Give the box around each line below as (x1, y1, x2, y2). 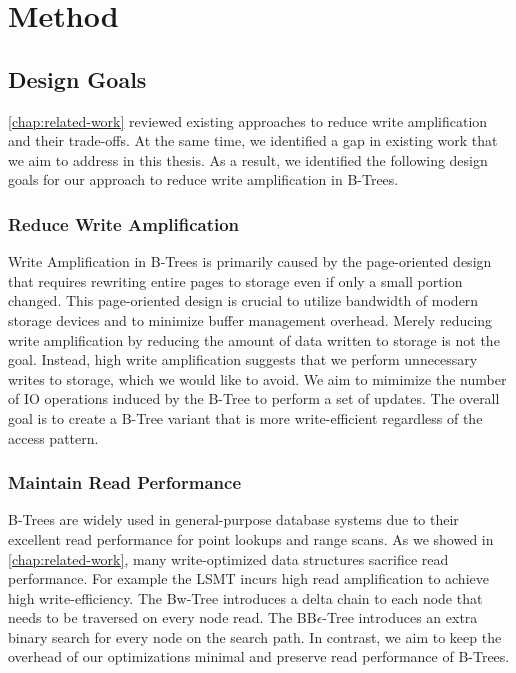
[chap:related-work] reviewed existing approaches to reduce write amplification (8, 110, 488, 131)
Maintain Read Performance (8, 470, 242, 495)
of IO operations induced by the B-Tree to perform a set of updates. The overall (8, 388, 500, 409)
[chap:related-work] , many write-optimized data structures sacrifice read (8, 548, 449, 569)
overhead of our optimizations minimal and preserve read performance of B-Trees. (8, 646, 510, 667)
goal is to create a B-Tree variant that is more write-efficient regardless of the (8, 407, 483, 428)
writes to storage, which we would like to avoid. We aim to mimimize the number (8, 368, 507, 389)
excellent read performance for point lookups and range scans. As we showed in (8, 528, 494, 549)
